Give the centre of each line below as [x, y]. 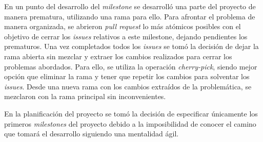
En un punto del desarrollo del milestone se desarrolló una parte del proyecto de [130, 6]
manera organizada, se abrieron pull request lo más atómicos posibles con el [123, 26]
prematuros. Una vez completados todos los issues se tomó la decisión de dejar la [131, 46]
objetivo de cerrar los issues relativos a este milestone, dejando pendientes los [126, 36]
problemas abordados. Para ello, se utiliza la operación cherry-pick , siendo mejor [131, 66]
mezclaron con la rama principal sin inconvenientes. [85, 96]
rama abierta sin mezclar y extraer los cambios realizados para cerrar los [118, 56]
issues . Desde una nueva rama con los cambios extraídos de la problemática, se [128, 86]
